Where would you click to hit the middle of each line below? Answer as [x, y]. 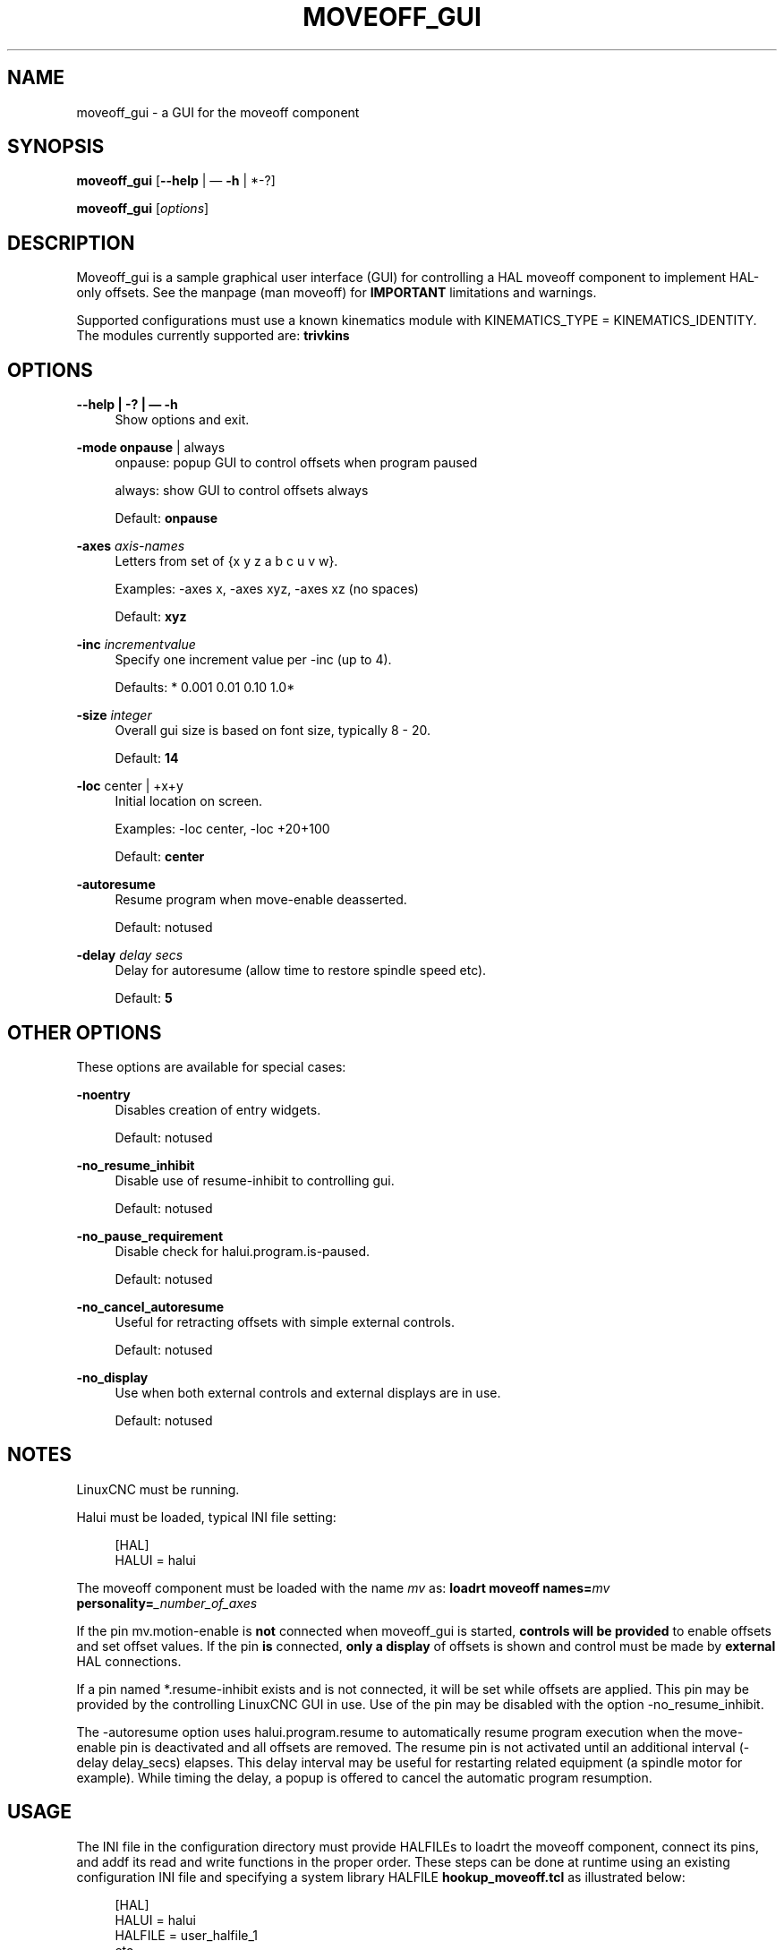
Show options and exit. [182, 420]
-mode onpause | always [151, 448]
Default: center [160, 857]
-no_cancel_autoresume [150, 1306]
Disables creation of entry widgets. [218, 1109]
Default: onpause [166, 518]
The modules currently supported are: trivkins [213, 336]
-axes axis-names [131, 546]
